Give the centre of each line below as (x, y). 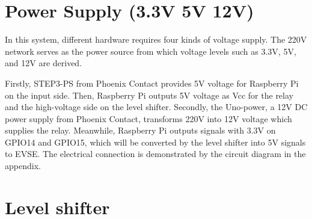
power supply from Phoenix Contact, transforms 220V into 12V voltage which (148, 118)
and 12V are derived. (44, 63)
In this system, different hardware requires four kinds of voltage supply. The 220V (156, 39)
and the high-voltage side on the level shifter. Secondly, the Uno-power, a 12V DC (156, 107)
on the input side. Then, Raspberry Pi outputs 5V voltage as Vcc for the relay (149, 95)
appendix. (23, 166)
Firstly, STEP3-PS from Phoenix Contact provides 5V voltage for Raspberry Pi (152, 83)
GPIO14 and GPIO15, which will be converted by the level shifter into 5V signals (155, 142)
